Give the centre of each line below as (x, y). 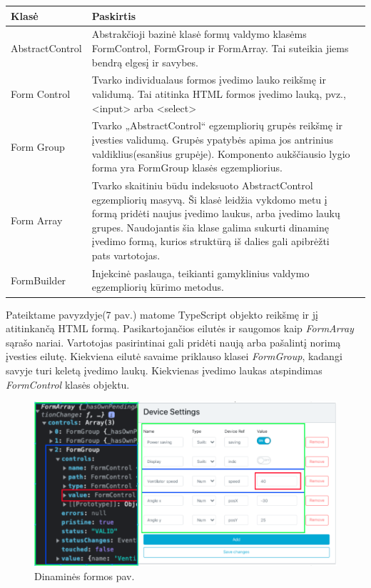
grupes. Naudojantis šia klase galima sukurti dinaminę (210, 227)
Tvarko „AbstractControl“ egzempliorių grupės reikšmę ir (217, 125)
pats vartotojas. (126, 255)
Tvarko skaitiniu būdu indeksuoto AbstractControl (202, 185)
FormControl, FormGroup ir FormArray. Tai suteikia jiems (220, 48)
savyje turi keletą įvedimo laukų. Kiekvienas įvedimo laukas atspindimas (164, 370)
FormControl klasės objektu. (68, 384)
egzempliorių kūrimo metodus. (158, 287)
